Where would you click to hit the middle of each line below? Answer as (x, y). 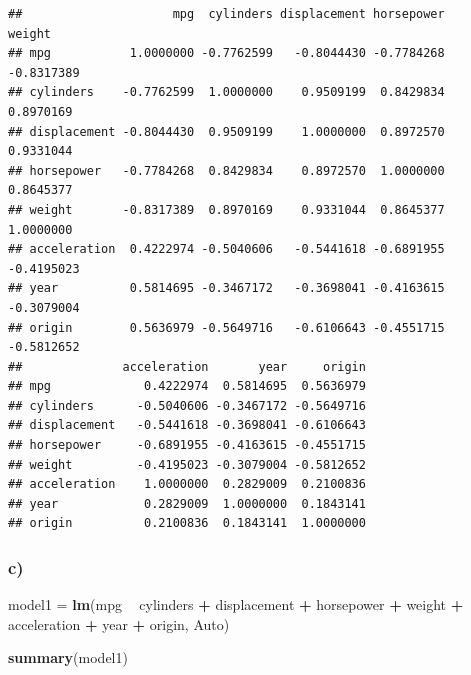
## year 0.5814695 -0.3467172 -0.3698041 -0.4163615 (226, 288)
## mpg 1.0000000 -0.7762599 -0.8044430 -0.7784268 (226, 53)
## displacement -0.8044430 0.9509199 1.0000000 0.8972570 (226, 131)
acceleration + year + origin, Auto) (119, 623)
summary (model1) (68, 657)
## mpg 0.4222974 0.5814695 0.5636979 (187, 386)
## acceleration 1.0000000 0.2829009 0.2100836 (187, 484)
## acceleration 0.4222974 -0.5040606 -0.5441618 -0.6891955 (226, 249)
